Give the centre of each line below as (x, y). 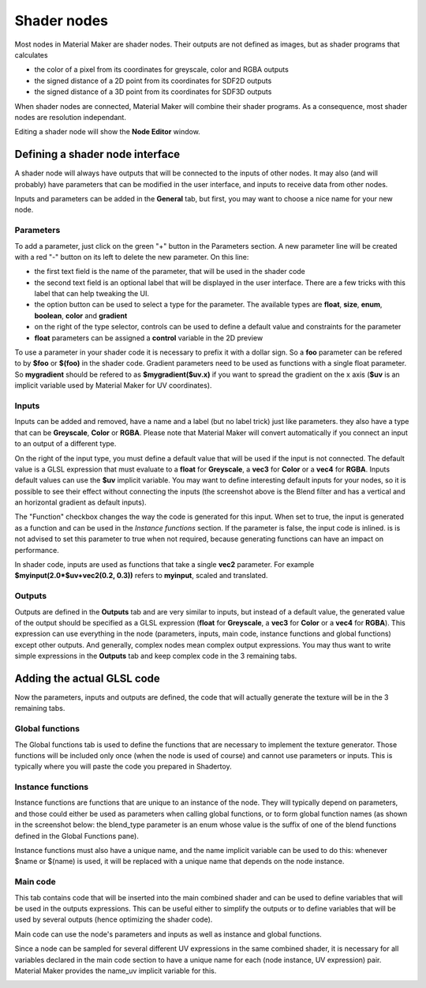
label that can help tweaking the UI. (92, 294)
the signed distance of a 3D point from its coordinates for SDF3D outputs (153, 92)
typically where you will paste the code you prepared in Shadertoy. (123, 767)
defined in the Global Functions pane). (77, 836)
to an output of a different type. (65, 444)
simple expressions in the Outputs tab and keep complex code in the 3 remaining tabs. (156, 656)
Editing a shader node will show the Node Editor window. (107, 132)
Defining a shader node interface (97, 154)
